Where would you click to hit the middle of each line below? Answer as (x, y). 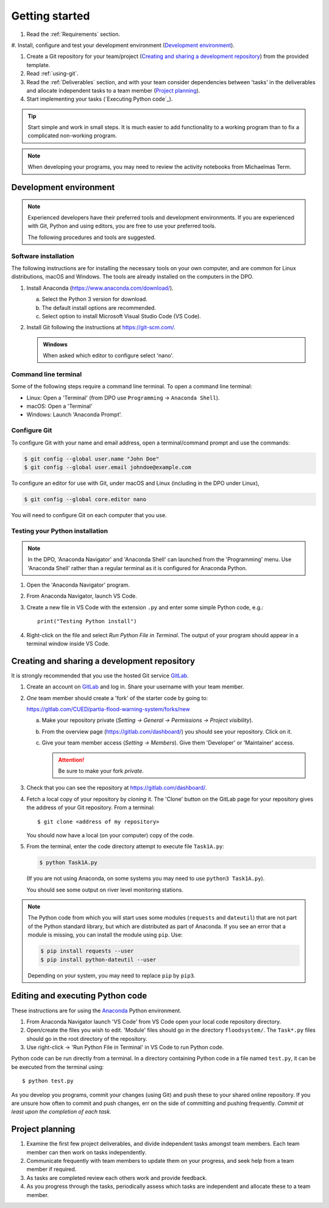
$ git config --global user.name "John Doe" (92, 459)
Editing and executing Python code (79, 996)
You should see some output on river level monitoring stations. (105, 890)
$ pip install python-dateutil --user (98, 960)
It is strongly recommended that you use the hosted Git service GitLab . (100, 675)
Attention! (71, 760)
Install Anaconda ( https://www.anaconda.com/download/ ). (100, 288)
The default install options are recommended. (99, 307)
